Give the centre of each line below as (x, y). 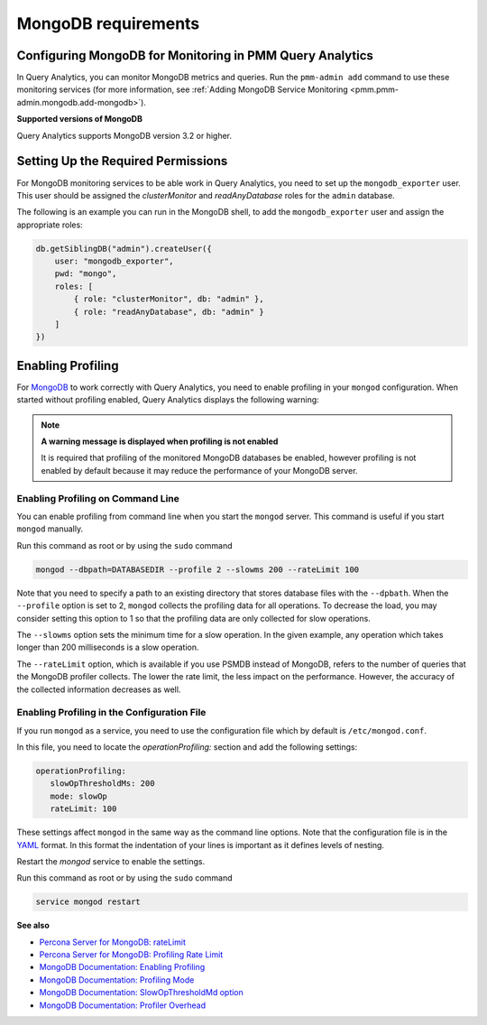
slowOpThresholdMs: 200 (102, 784)
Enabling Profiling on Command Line (98, 498)
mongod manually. (50, 529)
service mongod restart (88, 902)
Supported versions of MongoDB (80, 119)
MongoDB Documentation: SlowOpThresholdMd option (141, 993)
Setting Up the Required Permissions (122, 161)
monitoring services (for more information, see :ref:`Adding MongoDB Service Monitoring (183, 89)
